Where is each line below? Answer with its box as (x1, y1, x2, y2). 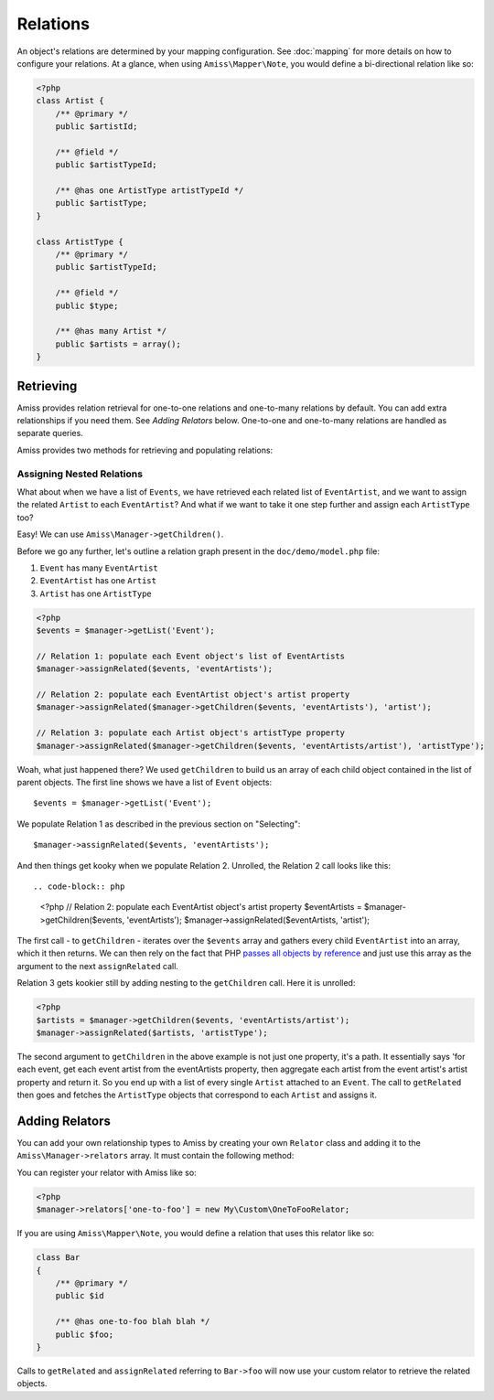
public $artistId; (55, 122, 138, 132)
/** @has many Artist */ (55, 326, 167, 337)
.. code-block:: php (33, 881, 125, 892)
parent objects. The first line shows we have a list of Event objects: (16, 776, 273, 787)
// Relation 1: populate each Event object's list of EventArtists (36, 650, 346, 661)
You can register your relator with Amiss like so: (16, 1167, 197, 1178)
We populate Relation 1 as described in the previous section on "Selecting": (16, 818, 301, 829)
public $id (55, 1290, 104, 1301)
